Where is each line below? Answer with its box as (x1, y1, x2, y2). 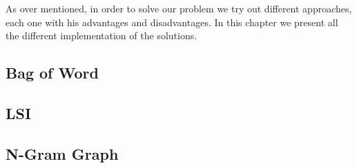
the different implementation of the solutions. (6, 28, 197, 43)
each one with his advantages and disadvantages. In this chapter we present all (6, 14, 338, 29)
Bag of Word (6, 62, 99, 83)
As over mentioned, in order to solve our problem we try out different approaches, (6, 1, 352, 15)
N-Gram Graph (6, 143, 119, 164)
